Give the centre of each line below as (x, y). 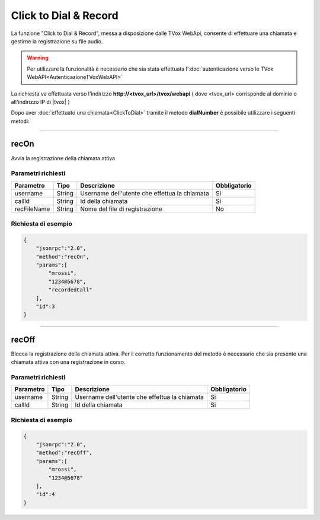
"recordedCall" (71, 290)
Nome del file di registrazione (121, 209)
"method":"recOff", (64, 453)
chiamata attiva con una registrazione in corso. (68, 362)
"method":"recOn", (63, 256)
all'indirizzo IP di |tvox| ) (41, 102)
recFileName (32, 209)
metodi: (20, 121)
